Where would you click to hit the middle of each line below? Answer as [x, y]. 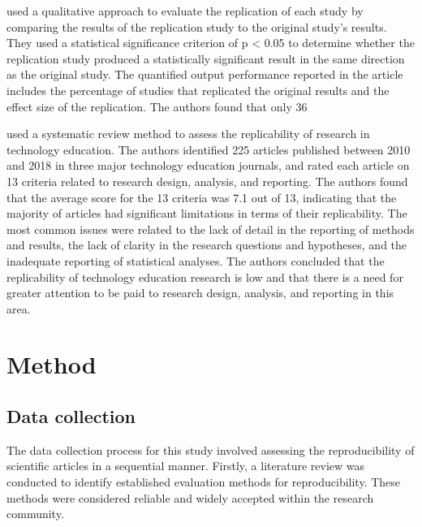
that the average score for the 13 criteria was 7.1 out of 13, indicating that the [202, 197]
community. [35, 514]
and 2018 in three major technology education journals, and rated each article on [208, 165]
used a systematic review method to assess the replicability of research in [188, 134]
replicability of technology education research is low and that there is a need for [205, 276]
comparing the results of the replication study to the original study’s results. [197, 26]
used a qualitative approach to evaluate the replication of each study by [185, 11]
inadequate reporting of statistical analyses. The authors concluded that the [196, 260]
